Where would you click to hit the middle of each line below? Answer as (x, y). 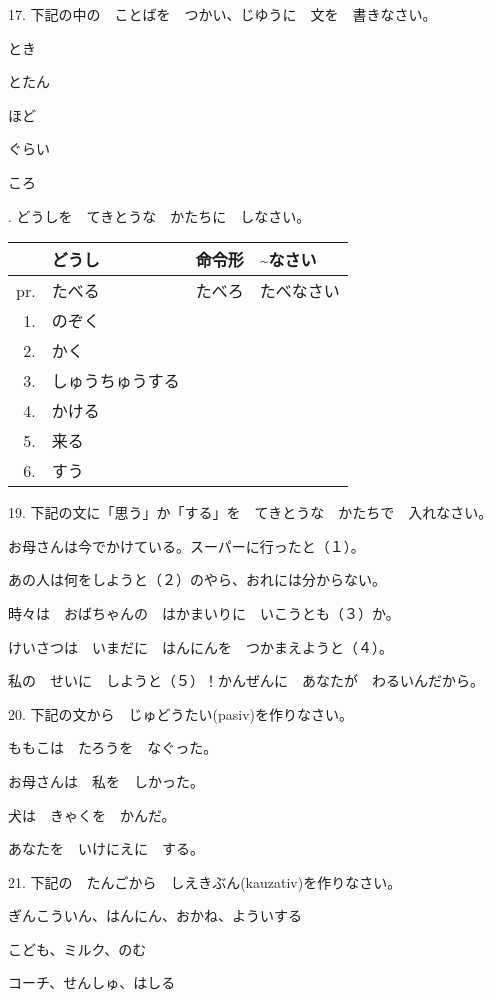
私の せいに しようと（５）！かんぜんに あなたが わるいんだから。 (246, 680)
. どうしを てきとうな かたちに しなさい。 (159, 215)
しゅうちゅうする (115, 381)
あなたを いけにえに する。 (106, 848)
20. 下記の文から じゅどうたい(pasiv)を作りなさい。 (181, 713)
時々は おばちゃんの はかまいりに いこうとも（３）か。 (204, 612)
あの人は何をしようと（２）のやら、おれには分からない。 (197, 579)
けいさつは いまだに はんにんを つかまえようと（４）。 (200, 646)
